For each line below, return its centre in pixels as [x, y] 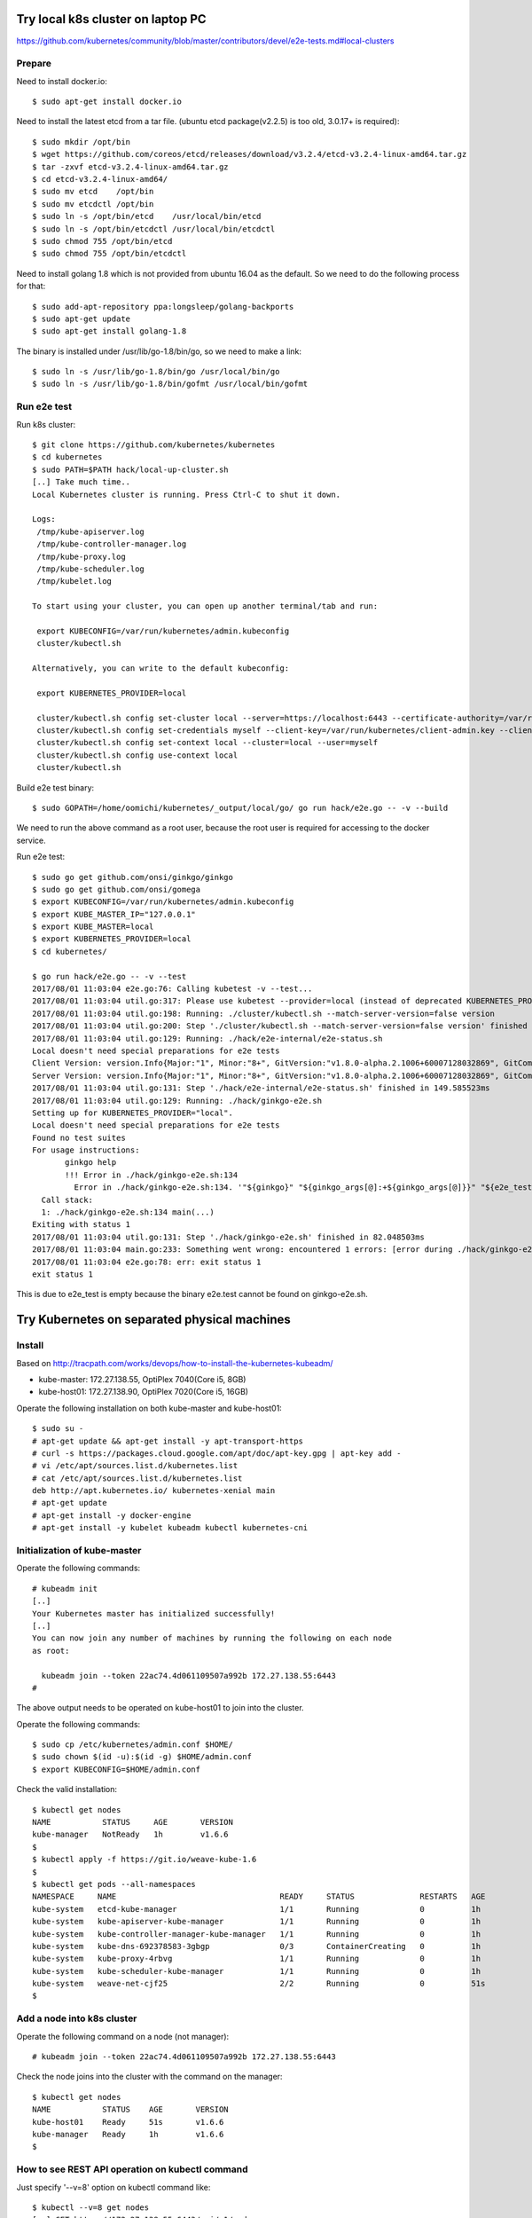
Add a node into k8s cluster [77, 2018]
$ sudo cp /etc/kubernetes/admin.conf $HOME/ [133, 1745]
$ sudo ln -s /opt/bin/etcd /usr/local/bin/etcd [147, 216]
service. [31, 840]
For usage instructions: [86, 1150]
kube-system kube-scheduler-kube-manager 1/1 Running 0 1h [257, 1971]
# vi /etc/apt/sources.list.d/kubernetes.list [135, 1466]
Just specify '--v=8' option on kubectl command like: [113, 2187]
